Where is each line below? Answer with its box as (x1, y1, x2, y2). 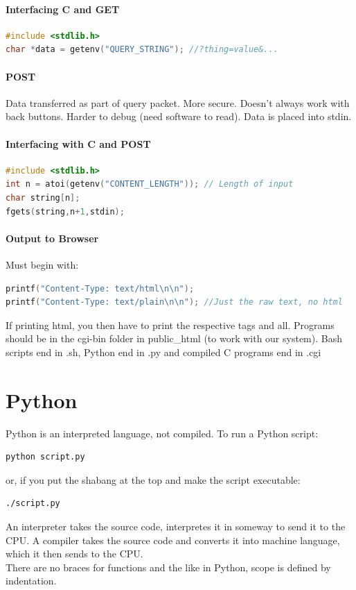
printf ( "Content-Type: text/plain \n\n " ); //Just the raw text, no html (6, 297, 343, 307)
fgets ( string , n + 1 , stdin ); (6, 206, 125, 217)
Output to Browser (6, 230, 99, 245)
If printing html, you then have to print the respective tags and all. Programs (6, 317, 335, 332)
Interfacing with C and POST (6, 136, 151, 151)
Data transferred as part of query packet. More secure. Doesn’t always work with (6, 95, 350, 110)
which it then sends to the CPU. (6, 546, 143, 561)
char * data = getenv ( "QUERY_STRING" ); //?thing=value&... (6, 44, 278, 55)
